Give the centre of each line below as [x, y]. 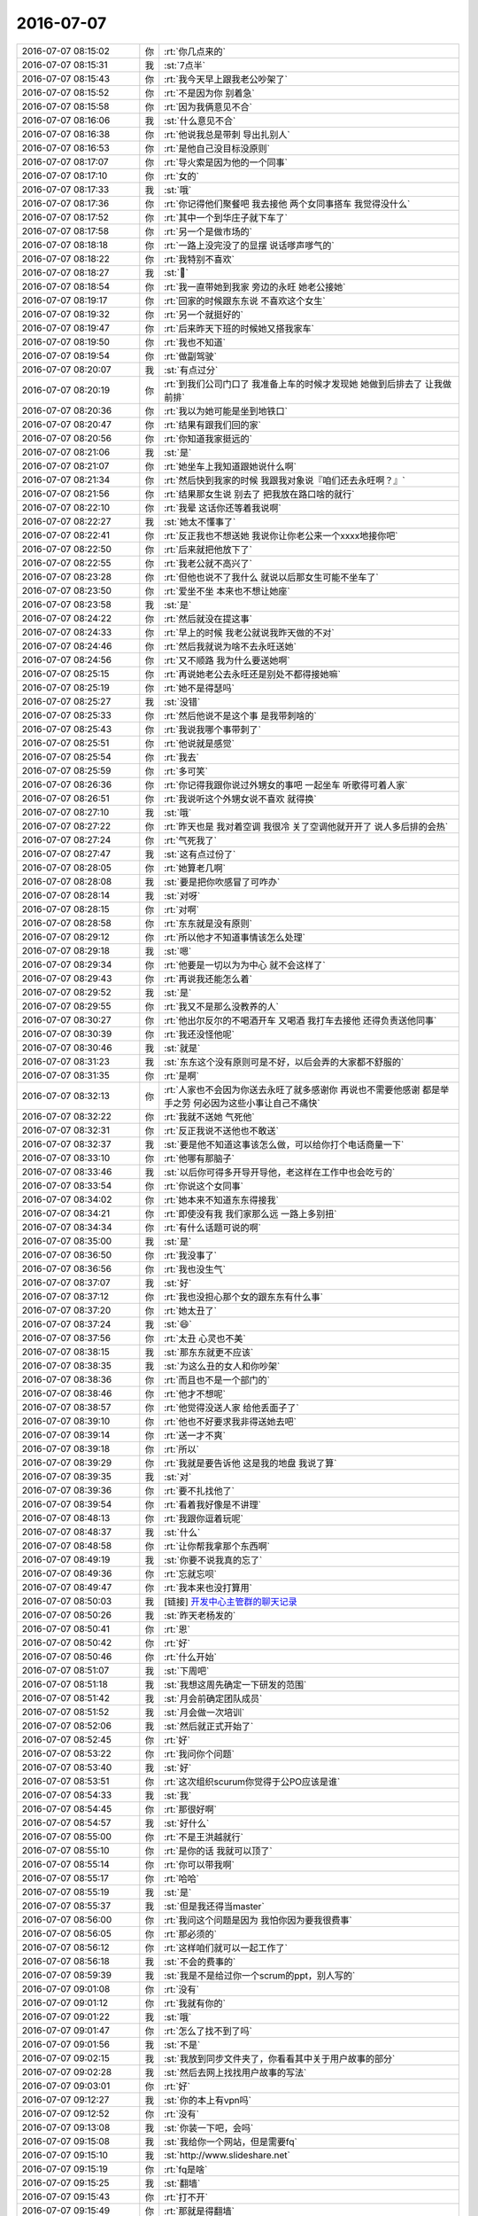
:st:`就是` [182, 1048]
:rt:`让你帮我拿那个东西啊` [217, 1546]
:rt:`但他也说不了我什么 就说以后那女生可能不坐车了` [272, 577]
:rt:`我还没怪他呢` [199, 1034]
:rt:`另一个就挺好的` [204, 315]
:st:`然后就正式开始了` [209, 1726]
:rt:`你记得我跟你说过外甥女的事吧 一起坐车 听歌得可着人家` [286, 784]
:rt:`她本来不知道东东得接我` [221, 1199]
